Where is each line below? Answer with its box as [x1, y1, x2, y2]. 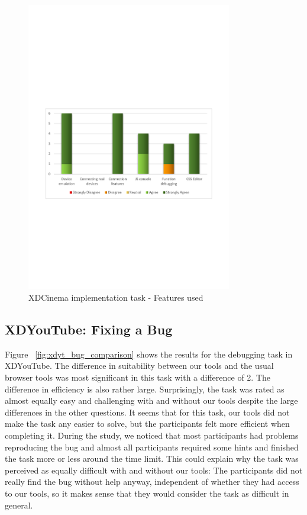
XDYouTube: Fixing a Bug [5, 320, 173, 338]
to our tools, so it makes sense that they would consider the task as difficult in [5, 487, 289, 499]
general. [5, 498, 33, 511]
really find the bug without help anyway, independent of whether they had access [5, 475, 299, 488]
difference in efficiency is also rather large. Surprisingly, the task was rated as [5, 382, 285, 395]
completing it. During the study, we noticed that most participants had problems [5, 429, 299, 441]
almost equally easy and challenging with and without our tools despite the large [5, 394, 298, 407]
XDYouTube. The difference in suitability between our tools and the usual [5, 359, 274, 372]
